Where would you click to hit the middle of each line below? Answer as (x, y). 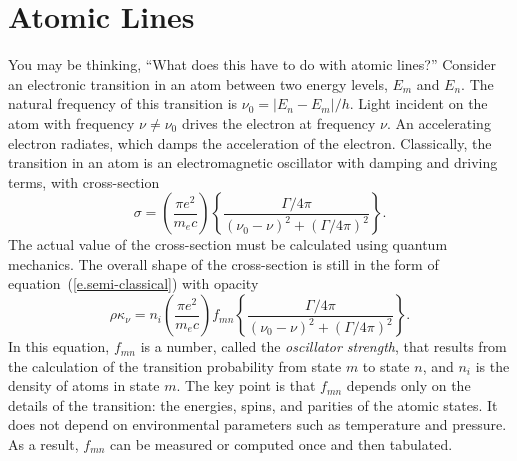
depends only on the (408, 385)
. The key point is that (246, 385)
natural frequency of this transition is (123, 103)
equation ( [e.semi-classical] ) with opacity (133, 283)
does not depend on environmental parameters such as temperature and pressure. (257, 424)
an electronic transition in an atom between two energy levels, (198, 83)
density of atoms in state (84, 385)
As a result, (43, 444)
